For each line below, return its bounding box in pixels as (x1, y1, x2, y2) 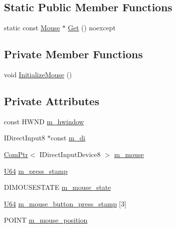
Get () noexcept (68, 23, 116, 33)
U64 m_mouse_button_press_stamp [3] (4, 198, 126, 208)
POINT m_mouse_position (4, 215, 88, 225)
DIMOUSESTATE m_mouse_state (4, 182, 111, 192)
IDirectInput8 (4, 133, 45, 143)
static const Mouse (4, 23, 60, 33)
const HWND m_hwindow (4, 116, 84, 126)
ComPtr (4, 149, 28, 159)
